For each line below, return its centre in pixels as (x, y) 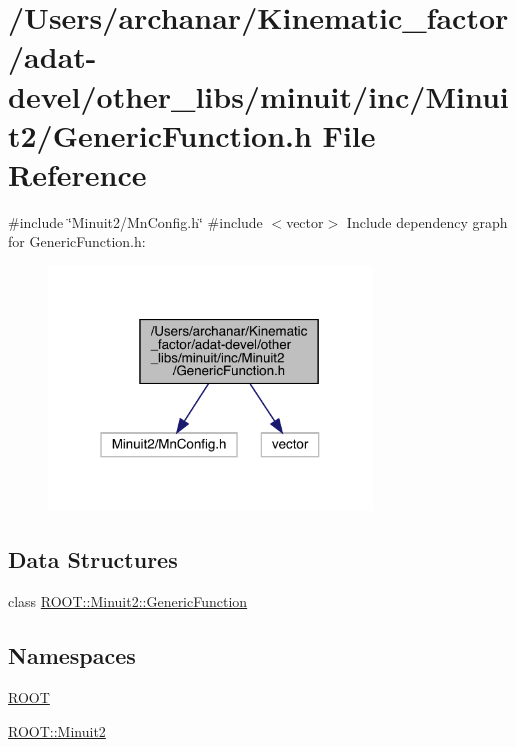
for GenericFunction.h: (77, 241)
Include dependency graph (427, 221)
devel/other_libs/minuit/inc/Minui (258, 95)
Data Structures (93, 559)
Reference (77, 173)
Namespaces (72, 655)
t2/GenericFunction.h (160, 134)
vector (305, 221)
